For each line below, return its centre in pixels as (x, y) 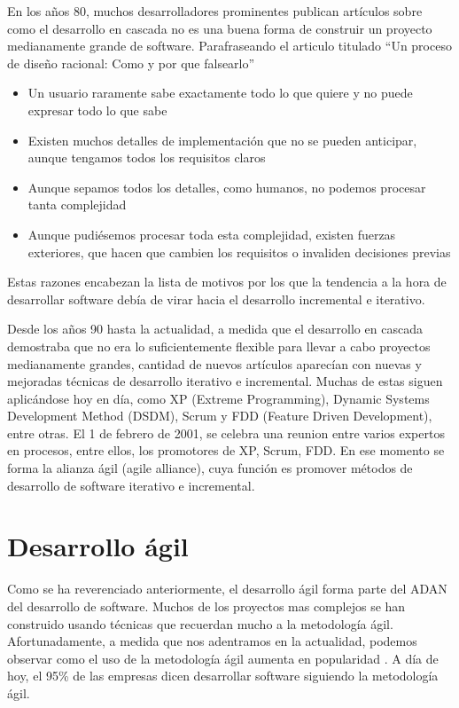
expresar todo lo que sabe (97, 110)
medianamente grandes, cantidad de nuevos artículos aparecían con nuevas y (214, 363)
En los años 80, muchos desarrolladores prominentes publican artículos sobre (215, 11)
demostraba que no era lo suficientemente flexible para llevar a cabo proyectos (219, 346)
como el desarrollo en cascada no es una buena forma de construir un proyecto (220, 28)
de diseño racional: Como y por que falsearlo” (131, 63)
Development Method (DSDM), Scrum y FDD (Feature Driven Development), (220, 416)
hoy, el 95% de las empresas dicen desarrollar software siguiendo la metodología (223, 676)
